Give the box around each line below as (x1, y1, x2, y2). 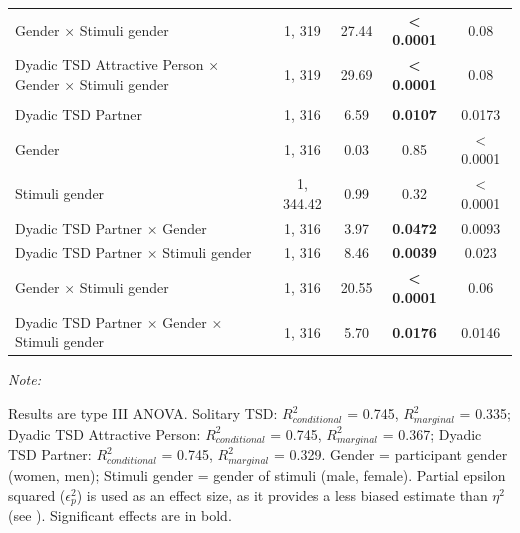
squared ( (8, 484, 66, 505)
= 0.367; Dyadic (382, 423, 482, 444)
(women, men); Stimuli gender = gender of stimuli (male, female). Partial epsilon (8, 465, 506, 486)
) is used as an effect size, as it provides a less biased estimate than (76, 484, 488, 505)
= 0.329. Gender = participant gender (273, 444, 508, 465)
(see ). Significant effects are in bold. (8, 505, 232, 526)
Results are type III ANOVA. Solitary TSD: (8, 403, 278, 423)
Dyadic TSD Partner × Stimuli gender (15, 242, 252, 263)
